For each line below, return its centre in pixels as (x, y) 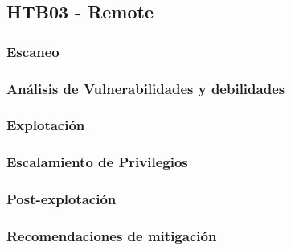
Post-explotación (61, 199)
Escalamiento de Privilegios (97, 162)
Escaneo (33, 51)
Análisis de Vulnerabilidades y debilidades (146, 88)
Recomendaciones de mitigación (112, 235)
